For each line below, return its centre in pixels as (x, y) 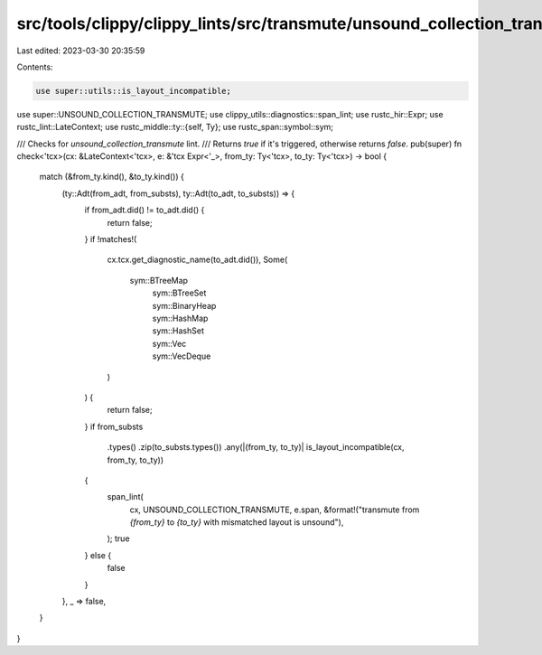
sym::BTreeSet (179, 293)
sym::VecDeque (182, 356)
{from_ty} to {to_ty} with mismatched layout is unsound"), (237, 522)
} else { (98, 555)
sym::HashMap (180, 318)
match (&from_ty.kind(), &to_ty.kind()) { (112, 177)
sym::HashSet (178, 331)
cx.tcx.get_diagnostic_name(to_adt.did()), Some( (197, 260)
